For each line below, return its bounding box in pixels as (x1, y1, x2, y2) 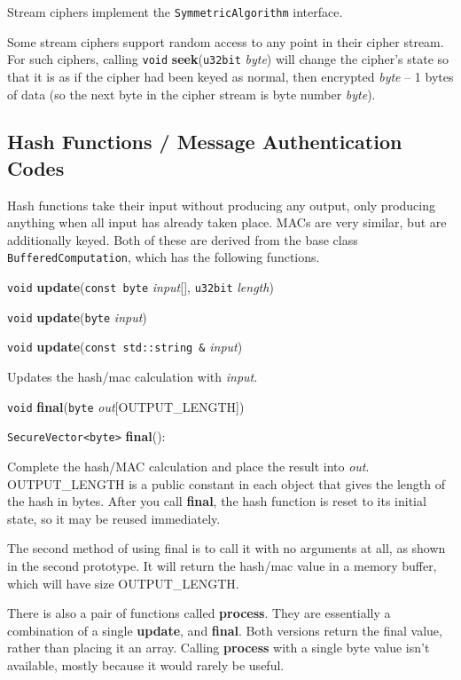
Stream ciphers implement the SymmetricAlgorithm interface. (7, 3, 343, 20)
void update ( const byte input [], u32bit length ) (7, 278, 274, 297)
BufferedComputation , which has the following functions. (7, 248, 320, 266)
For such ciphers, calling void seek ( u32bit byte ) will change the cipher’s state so (7, 50, 449, 68)
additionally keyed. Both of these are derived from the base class (7, 230, 358, 249)
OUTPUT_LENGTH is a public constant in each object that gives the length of (7, 474, 446, 493)
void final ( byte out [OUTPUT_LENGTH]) (7, 397, 245, 415)
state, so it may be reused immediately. (7, 509, 221, 527)
